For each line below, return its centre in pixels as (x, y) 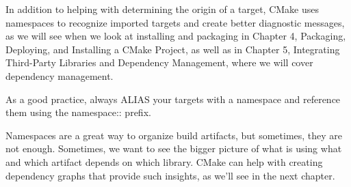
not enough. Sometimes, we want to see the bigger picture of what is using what (174, 148)
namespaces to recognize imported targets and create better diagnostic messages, (175, 22)
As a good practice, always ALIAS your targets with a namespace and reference (173, 99)
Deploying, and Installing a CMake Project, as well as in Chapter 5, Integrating (173, 49)
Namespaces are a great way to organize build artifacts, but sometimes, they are (174, 135)
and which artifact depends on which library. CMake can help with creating (164, 161)
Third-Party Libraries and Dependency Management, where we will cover (159, 62)
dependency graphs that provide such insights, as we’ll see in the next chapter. (170, 175)
